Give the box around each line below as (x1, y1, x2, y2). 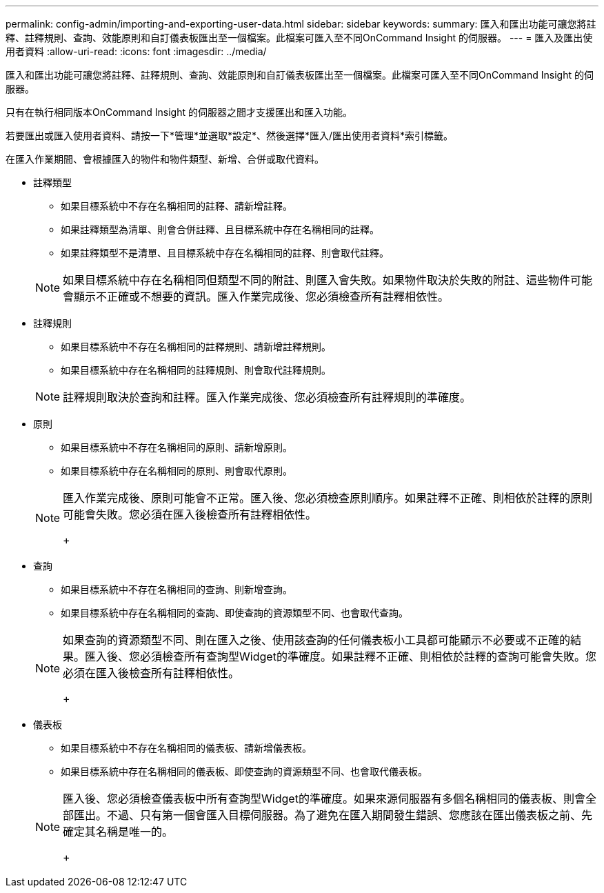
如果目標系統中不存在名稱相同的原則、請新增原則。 (61, 441, 292, 453)
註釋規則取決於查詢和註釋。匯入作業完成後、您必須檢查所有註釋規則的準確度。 (63, 390, 472, 404)
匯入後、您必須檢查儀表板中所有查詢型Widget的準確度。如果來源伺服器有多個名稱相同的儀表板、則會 (63, 792, 585, 805)
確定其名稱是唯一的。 (63, 825, 174, 839)
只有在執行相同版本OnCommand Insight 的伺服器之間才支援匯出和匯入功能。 (6, 106, 352, 118)
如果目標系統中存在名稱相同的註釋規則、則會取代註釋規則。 (61, 364, 331, 376)
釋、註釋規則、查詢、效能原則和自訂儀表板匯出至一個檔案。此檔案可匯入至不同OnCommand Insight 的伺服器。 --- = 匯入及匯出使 (6, 32, 593, 43)
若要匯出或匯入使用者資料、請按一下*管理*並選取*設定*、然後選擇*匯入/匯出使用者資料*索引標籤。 (6, 130, 454, 141)
